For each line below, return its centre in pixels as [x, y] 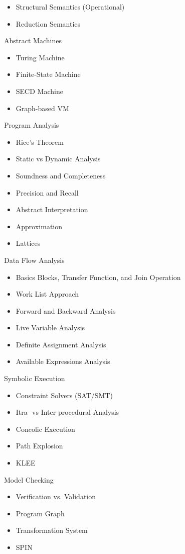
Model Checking [29, 479]
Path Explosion [39, 446]
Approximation [39, 226]
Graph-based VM [42, 108]
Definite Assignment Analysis [61, 344]
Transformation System [52, 530]
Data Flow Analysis [34, 260]
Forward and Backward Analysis [66, 310]
